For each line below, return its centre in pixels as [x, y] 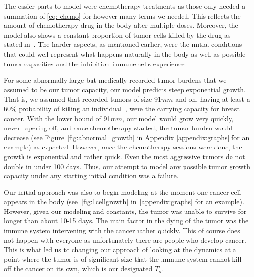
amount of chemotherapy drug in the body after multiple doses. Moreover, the [121, 25]
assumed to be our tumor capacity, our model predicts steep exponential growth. [125, 89]
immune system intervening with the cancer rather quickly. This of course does [122, 230]
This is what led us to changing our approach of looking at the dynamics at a [120, 249]
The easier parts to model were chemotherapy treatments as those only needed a [125, 6]
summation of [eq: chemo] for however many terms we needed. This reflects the [122, 15]
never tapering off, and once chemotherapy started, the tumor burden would [118, 128]
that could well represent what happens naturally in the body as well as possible [125, 53]
